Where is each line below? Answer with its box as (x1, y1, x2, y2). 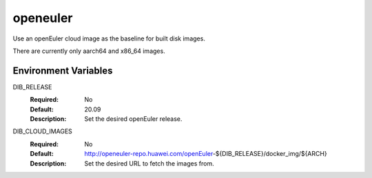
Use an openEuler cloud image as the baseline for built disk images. (12, 34, 206, 43)
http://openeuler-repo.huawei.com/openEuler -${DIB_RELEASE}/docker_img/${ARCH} (84, 150, 327, 158)
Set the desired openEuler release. (84, 115, 183, 123)
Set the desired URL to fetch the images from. (84, 159, 214, 168)
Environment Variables (12, 65, 113, 76)
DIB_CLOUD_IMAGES (12, 127, 72, 135)
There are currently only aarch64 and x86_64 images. (12, 47, 165, 55)
